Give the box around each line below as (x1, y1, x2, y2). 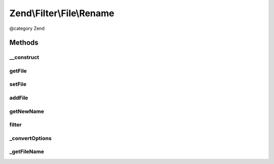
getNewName (9, 108, 44, 115)
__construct (9, 54, 40, 61)
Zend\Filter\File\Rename (9, 8, 115, 19)
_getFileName (9, 148, 44, 155)
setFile (9, 81, 27, 88)
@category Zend (9, 25, 45, 31)
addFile (9, 94, 28, 101)
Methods (9, 38, 39, 47)
